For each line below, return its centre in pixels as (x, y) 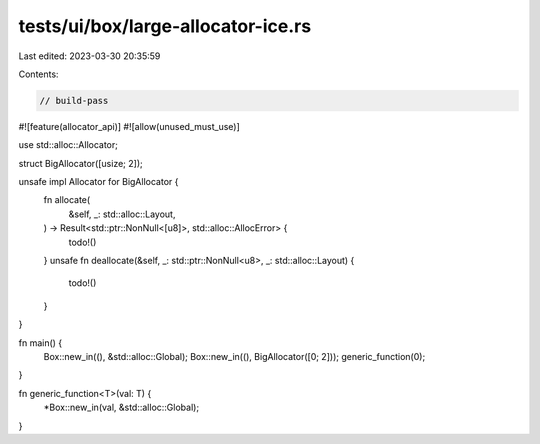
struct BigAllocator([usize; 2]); (81, 163)
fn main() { (40, 342)
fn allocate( (67, 200)
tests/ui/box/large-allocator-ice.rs (165, 26)
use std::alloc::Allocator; (68, 145)
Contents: (38, 74)
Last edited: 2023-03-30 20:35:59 (89, 56)
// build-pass (74, 100)
